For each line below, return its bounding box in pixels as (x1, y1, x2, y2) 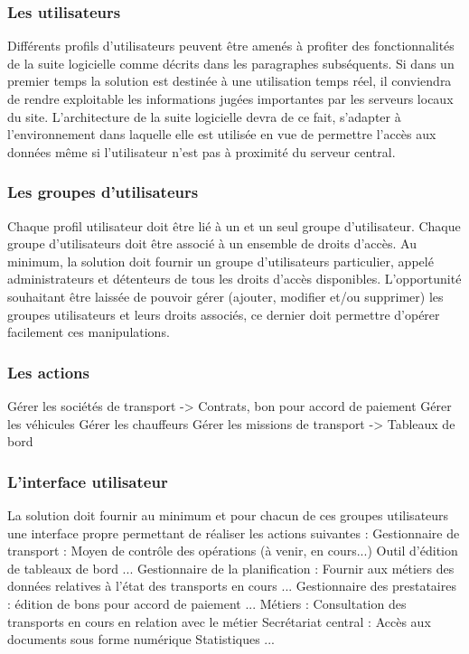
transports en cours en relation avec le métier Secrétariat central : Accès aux (7, 612, 431, 631)
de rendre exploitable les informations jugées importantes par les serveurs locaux (7, 89, 454, 107)
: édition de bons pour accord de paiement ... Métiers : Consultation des (7, 593, 407, 612)
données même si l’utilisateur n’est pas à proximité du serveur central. (7, 142, 396, 161)
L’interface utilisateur (7, 470, 168, 492)
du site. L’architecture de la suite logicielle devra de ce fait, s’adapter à (7, 107, 401, 126)
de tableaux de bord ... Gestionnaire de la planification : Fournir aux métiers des (7, 558, 455, 577)
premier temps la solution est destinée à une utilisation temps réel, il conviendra (7, 71, 452, 90)
